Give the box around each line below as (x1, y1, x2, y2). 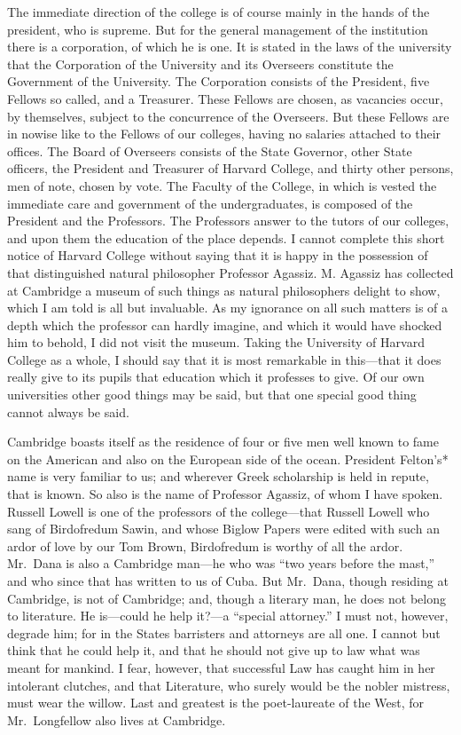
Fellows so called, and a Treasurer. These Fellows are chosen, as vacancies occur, (7, 89, 443, 107)
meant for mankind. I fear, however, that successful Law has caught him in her (7, 658, 435, 676)
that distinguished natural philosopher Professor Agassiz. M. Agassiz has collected (7, 263, 454, 281)
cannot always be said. (7, 402, 129, 421)
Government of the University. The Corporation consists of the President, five (7, 72, 430, 91)
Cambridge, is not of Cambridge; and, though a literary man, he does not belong (7, 589, 447, 607)
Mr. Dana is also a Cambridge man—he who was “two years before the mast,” (7, 554, 435, 573)
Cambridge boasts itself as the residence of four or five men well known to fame (7, 432, 439, 451)
